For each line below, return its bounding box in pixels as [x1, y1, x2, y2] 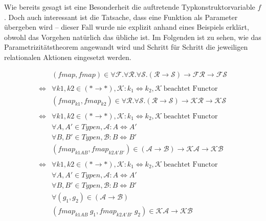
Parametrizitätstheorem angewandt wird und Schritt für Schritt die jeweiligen [4, 42, 248, 52]
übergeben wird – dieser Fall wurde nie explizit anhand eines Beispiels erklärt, [4, 22, 249, 32]
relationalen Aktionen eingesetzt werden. [4, 51, 131, 62]
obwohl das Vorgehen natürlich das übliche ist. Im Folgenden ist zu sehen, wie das [4, 31, 261, 42]
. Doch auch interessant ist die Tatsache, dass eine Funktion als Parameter [4, 11, 238, 22]
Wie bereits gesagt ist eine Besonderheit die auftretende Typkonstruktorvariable [4, 2, 255, 12]
